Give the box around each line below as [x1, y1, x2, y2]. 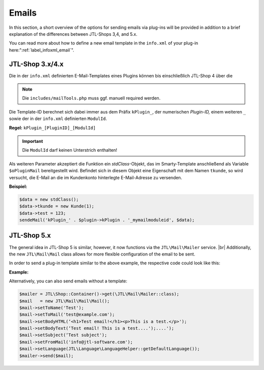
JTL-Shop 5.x [9, 231, 51, 240]
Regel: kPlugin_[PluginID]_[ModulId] [9, 125, 96, 131]
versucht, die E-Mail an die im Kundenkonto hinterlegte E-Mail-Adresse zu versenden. [9, 174, 182, 181]
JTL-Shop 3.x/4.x [9, 60, 64, 68]
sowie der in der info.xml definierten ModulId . [9, 116, 107, 122]
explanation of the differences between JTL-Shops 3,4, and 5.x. [9, 31, 138, 37]
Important [22, 138, 44, 144]
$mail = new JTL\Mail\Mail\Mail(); [19, 298, 110, 303]
